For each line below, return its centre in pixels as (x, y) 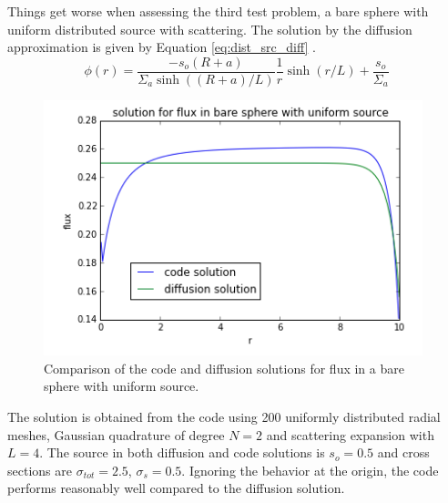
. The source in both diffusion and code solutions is (182, 452)
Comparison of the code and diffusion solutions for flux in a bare (224, 368)
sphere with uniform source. (122, 386)
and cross (403, 452)
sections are (40, 470)
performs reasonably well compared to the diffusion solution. (176, 488)
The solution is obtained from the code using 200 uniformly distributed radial (224, 417)
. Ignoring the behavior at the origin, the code (310, 470)
